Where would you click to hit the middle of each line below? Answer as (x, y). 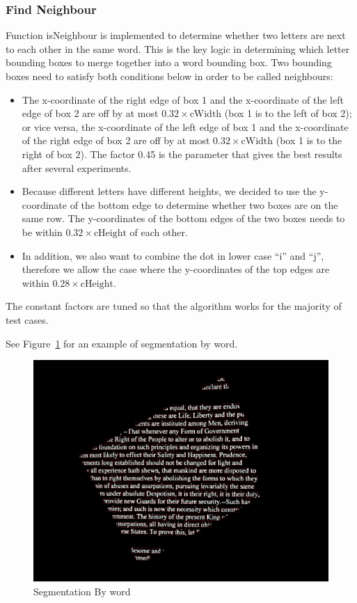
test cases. (27, 319)
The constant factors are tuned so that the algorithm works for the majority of (174, 306)
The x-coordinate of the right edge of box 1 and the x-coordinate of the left (183, 99)
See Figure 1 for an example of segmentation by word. (122, 343)
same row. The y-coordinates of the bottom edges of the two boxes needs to (183, 218)
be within (42, 232)
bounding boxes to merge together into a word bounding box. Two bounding (169, 62)
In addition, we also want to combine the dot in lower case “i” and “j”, (173, 255)
